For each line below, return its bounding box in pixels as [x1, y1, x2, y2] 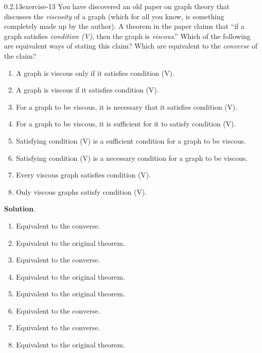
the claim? [4, 50, 36, 61]
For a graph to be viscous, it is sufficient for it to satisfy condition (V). [16, 118, 236, 129]
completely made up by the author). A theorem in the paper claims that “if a [4, 21, 245, 31]
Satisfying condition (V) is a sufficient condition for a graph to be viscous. [16, 135, 246, 146]
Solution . [4, 203, 36, 214]
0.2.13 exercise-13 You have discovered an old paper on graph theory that [4, 1, 230, 11]
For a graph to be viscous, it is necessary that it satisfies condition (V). [16, 101, 238, 112]
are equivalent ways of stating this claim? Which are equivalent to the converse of [4, 40, 257, 51]
